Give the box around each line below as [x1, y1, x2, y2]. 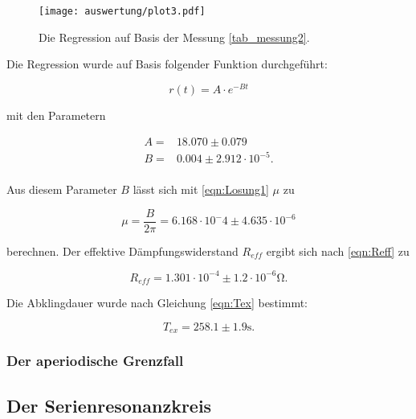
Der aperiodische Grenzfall [6, 351, 184, 371]
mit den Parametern [6, 106, 106, 123]
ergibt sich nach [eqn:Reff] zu [266, 242, 410, 259]
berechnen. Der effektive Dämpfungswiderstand [6, 242, 239, 259]
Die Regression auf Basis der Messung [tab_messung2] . [39, 28, 310, 45]
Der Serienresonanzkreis [6, 392, 212, 417]
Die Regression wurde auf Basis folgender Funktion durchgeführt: [6, 55, 328, 72]
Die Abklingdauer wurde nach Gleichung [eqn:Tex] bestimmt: [6, 294, 308, 311]
